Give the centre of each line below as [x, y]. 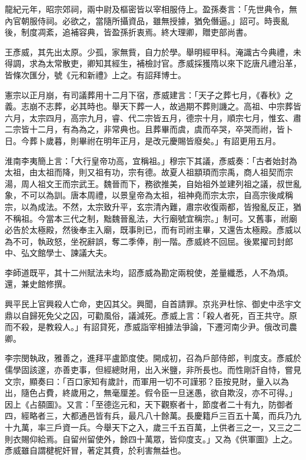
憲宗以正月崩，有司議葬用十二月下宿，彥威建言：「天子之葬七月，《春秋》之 [149, 94]
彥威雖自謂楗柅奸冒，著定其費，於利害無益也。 [95, 450]
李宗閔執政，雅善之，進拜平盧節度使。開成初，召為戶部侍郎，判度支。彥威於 [153, 358]
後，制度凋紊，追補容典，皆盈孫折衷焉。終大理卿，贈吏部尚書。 [128, 32]
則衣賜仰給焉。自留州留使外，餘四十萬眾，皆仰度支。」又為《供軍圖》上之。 [151, 439]
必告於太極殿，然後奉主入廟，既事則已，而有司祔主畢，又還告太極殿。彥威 [149, 230]
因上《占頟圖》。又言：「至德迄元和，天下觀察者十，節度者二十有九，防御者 [149, 404]
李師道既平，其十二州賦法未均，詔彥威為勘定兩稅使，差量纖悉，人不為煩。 [149, 272]
